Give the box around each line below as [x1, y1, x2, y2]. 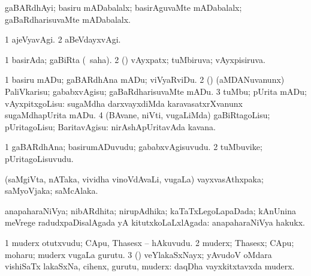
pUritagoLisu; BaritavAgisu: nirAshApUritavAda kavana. [5, 120, 216, 133]
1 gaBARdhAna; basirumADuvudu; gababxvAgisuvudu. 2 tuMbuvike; [5, 140, 262, 153]
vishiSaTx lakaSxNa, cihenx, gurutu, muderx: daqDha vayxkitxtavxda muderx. [5, 260, 295, 272]
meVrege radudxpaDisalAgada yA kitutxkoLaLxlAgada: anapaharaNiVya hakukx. [5, 216, 305, 229]
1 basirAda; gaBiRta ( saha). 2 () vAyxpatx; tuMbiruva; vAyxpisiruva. [5, 53, 265, 65]
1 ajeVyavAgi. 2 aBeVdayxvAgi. [5, 33, 121, 46]
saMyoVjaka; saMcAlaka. [5, 184, 98, 197]
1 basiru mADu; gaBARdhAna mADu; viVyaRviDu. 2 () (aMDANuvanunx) [5, 73, 285, 86]
